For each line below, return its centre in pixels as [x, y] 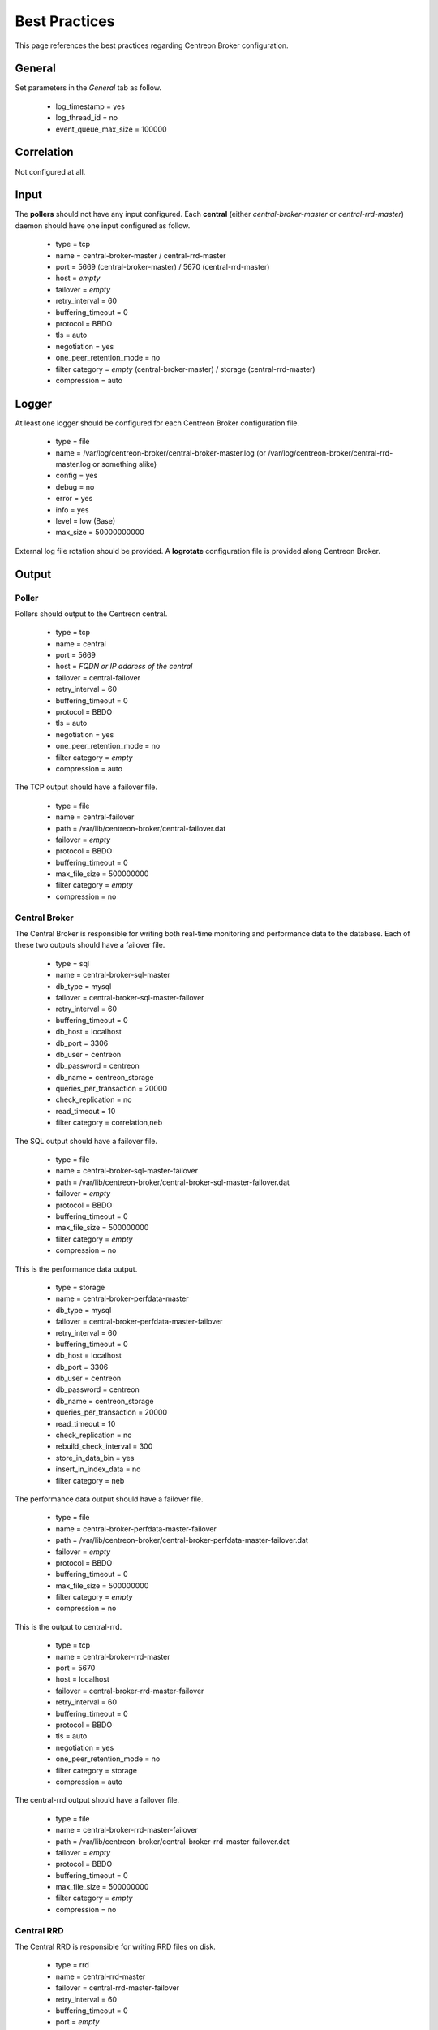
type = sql [72, 963]
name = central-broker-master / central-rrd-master [141, 255]
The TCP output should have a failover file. [86, 787]
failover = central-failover [98, 677]
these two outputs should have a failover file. [90, 945]
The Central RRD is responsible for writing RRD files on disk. [116, 1946]
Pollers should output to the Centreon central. [91, 614]
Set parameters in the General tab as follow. [88, 88]
